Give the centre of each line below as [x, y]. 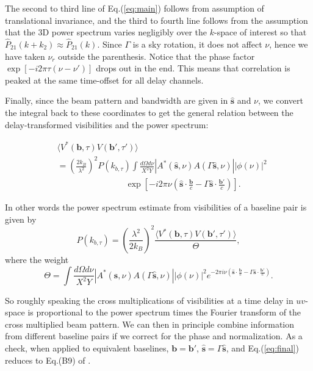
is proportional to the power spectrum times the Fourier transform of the [164, 312]
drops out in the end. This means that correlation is [193, 68]
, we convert [281, 100]
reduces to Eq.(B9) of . [48, 360]
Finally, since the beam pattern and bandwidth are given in [117, 100]
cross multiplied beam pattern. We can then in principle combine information [150, 324]
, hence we [289, 44]
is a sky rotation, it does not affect [197, 44]
